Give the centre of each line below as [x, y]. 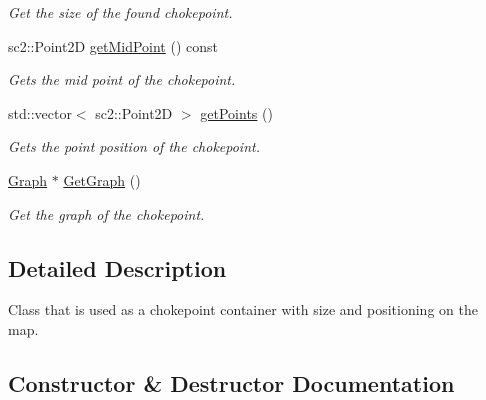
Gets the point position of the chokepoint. [134, 146]
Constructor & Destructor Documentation [231, 382]
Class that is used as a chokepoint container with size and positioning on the [243, 309]
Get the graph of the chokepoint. [106, 213]
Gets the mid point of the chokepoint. [122, 79]
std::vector [40, 112]
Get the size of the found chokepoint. [120, 12]
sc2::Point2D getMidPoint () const [113, 45]
